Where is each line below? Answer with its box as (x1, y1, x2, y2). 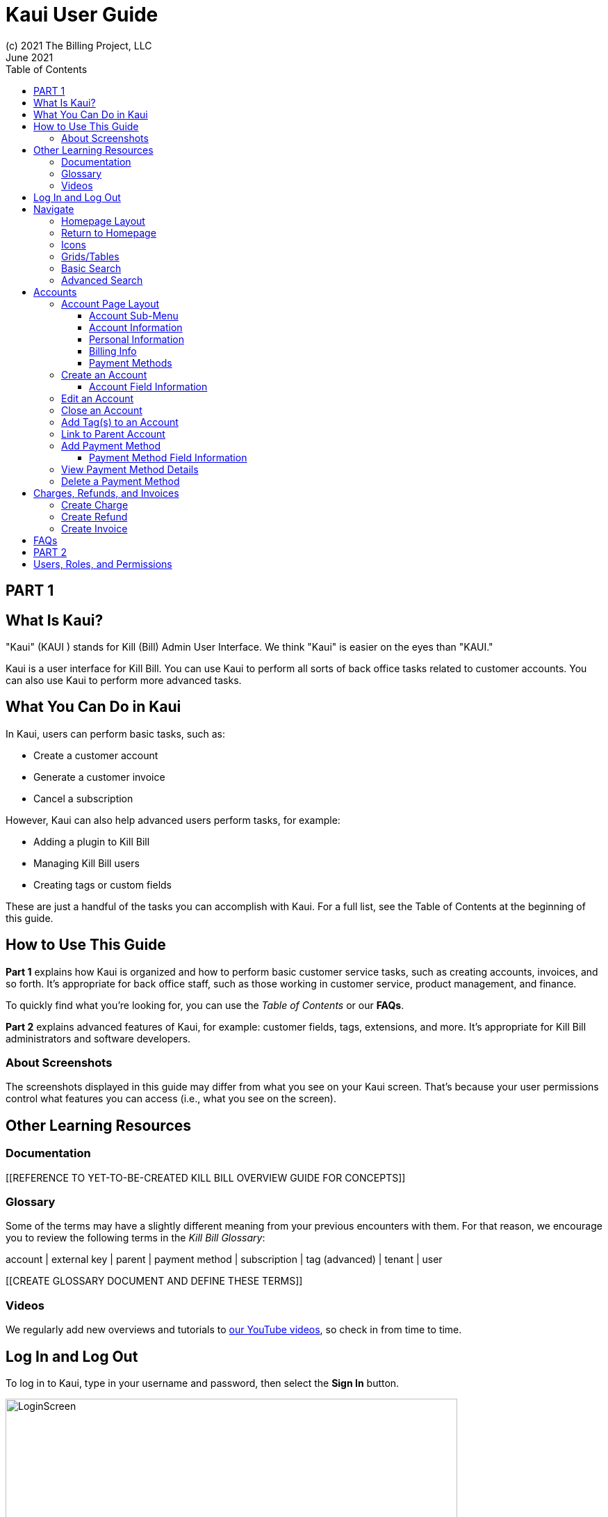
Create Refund (61, 510, 128, 523)
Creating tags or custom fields (33, 878, 172, 891)
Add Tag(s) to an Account (61, 415, 179, 428)
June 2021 (6, 51, 54, 63)
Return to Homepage (61, 226, 156, 239)
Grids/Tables (61, 250, 120, 262)
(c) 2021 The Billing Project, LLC (6, 39, 152, 51)
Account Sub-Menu (89, 309, 179, 321)
